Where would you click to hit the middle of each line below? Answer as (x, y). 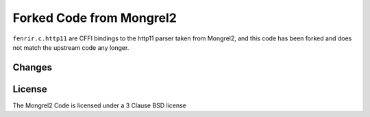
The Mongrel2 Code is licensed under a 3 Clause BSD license (99, 105)
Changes (33, 67)
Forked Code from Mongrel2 (95, 18)
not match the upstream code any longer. (71, 47)
